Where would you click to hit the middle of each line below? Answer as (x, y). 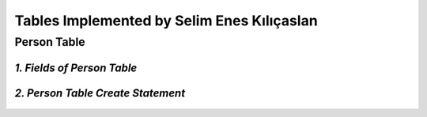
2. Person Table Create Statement (100, 93)
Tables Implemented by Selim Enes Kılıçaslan (166, 21)
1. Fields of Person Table (76, 68)
